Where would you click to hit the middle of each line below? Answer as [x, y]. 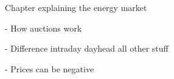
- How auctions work [43, 28]
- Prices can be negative [50, 68]
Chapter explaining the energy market [76, 7]
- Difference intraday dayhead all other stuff [87, 48]
